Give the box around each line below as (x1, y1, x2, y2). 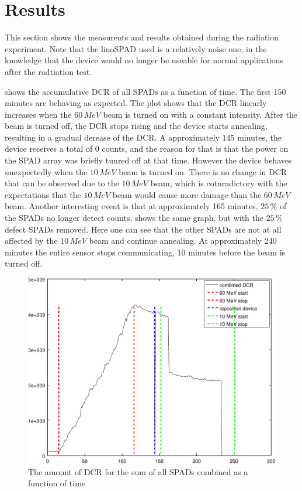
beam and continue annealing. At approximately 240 (89, 234, 277, 247)
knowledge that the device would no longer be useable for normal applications (5, 54, 284, 66)
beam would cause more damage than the (112, 188, 262, 200)
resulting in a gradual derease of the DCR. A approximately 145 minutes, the (5, 131, 282, 143)
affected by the (5, 234, 58, 247)
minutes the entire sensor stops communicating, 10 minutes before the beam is (5, 245, 286, 258)
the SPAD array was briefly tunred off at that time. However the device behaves (5, 154, 292, 166)
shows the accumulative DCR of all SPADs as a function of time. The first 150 (5, 85, 286, 97)
